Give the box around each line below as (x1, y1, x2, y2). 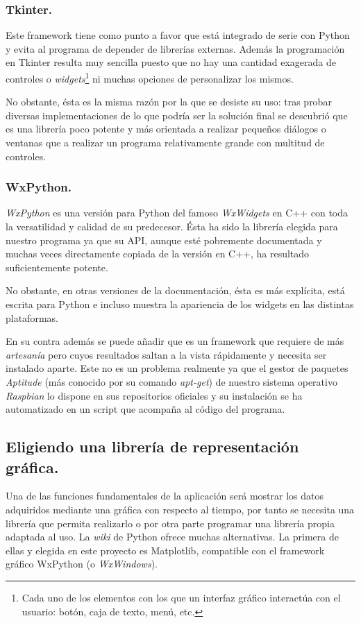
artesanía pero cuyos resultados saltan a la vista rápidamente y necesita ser (6, 347, 327, 361)
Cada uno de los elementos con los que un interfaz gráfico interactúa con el (22, 590, 341, 604)
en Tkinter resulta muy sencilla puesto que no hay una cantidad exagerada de (6, 55, 336, 69)
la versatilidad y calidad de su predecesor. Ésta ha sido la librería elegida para (6, 219, 338, 234)
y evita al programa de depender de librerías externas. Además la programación (6, 41, 345, 56)
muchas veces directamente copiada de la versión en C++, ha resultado (6, 246, 310, 261)
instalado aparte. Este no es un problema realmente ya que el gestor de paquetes (6, 361, 349, 375)
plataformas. (6, 310, 58, 325)
